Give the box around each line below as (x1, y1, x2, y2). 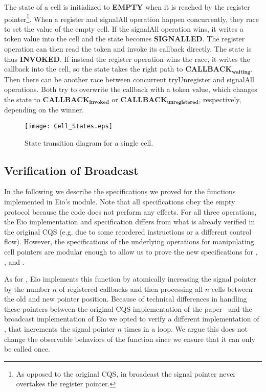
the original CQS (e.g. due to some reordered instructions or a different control (4, 226, 252, 237)
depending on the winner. (4, 104, 84, 115)
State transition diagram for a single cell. (25, 137, 153, 148)
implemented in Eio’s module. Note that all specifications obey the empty (4, 196, 235, 206)
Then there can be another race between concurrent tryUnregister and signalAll (4, 74, 254, 84)
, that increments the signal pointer (4, 324, 115, 334)
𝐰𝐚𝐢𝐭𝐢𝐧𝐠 (232, 69, 251, 75)
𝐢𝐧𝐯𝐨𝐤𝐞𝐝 (89, 100, 109, 105)
